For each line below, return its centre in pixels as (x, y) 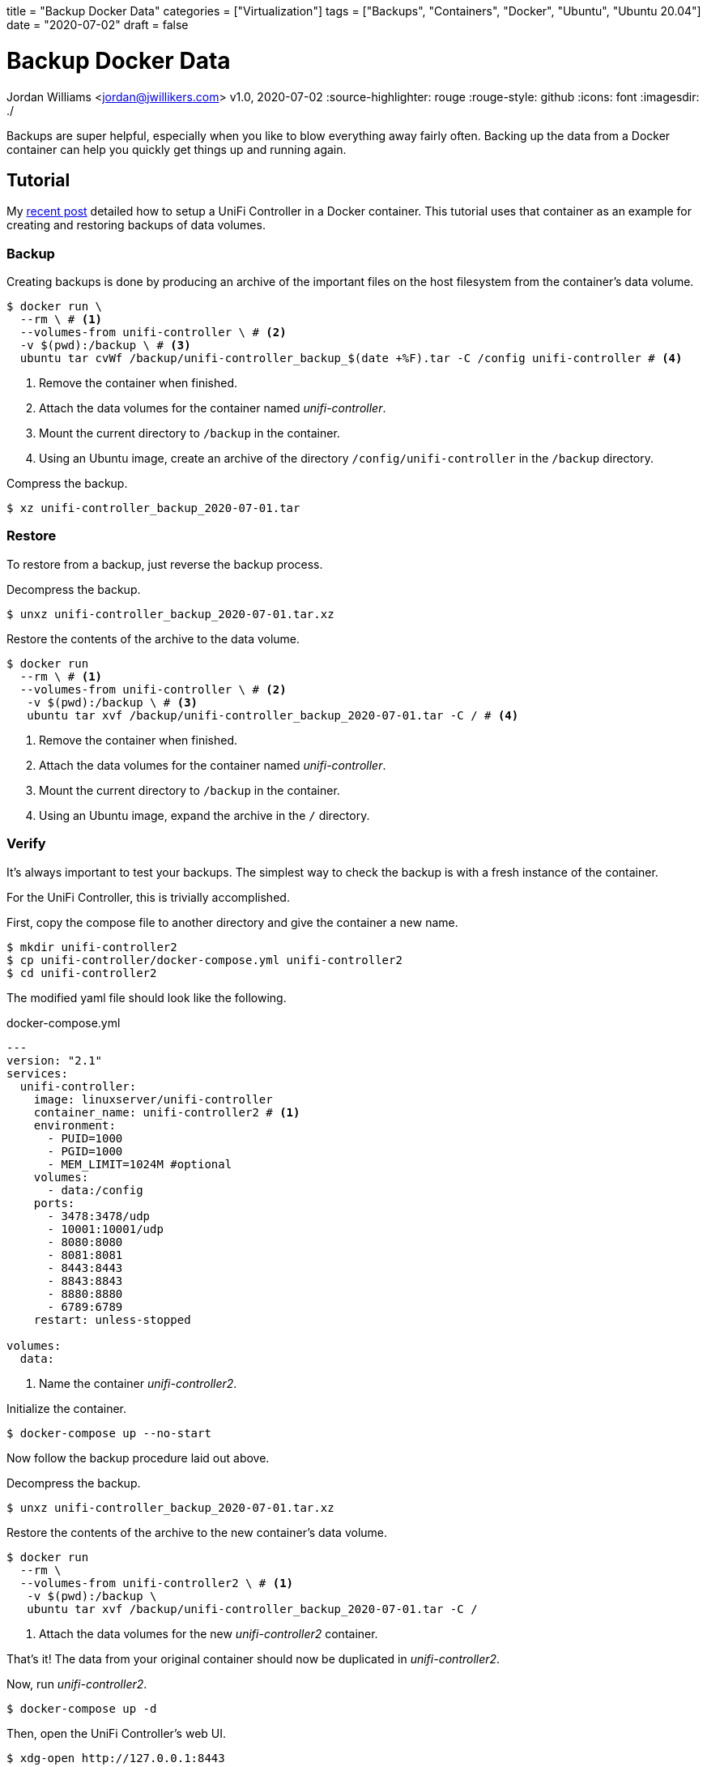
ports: (54, 1203)
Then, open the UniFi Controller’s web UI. (117, 1733)
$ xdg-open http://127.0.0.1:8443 (116, 1758)
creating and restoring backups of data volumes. (136, 225)
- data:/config (95, 1190)
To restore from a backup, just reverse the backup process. (165, 564)
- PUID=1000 (85, 1138)
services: (37, 1073)
